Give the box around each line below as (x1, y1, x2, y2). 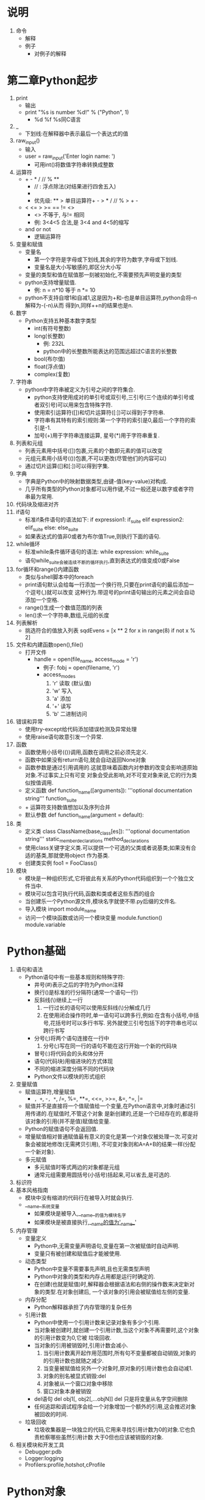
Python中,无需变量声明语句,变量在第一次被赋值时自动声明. (34, 1242, 180, 1250)
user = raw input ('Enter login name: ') (24, 152, 115, 161)
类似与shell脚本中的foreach (24, 573, 94, 580)
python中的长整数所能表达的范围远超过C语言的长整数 (43, 348, 178, 355)
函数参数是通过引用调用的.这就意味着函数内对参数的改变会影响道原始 (24, 764, 198, 771)
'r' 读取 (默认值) (52, 680, 92, 687)
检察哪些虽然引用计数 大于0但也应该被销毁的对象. (39, 1433, 164, 1441)
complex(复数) (34, 371, 71, 378)
